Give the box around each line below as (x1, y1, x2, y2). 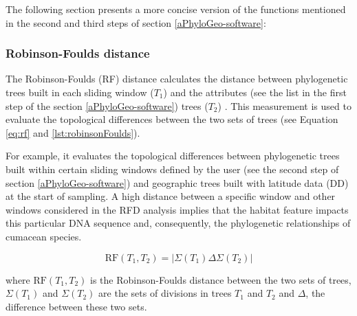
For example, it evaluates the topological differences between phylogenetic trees (6, 148, 340, 163)
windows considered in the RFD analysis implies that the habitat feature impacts (6, 202, 349, 216)
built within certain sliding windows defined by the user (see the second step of (6, 161, 339, 176)
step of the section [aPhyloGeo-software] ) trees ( (6, 98, 208, 113)
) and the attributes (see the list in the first (163, 85, 347, 99)
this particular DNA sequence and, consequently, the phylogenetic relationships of (6, 216, 351, 230)
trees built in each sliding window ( (6, 85, 154, 99)
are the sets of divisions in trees (98, 286, 232, 300)
